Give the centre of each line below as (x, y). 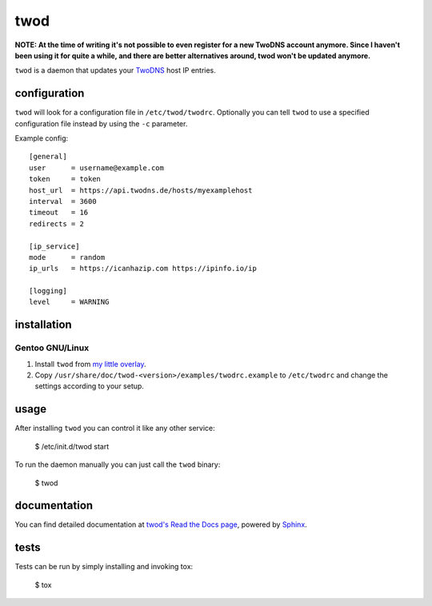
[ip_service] (54, 246)
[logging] (48, 291)
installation (43, 325)
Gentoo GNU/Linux (52, 348)
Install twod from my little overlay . (91, 364)
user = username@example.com (96, 167)
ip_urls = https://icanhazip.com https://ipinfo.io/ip (143, 269)
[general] (48, 157)
